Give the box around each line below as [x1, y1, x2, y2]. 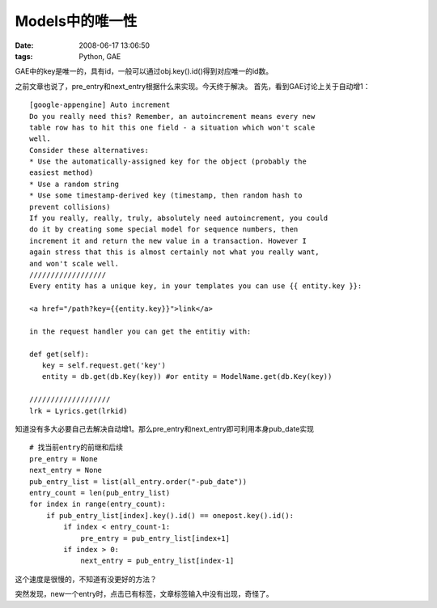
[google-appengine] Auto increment [29, 100, 171, 109]
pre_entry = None [29, 454, 98, 463]
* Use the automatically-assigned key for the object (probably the [29, 157, 307, 166]
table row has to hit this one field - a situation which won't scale [29, 122, 316, 132]
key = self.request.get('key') [41, 361, 166, 370]
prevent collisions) [29, 202, 111, 211]
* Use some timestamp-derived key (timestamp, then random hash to [29, 191, 303, 200]
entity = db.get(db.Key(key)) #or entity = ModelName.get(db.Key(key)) [41, 372, 333, 381]
